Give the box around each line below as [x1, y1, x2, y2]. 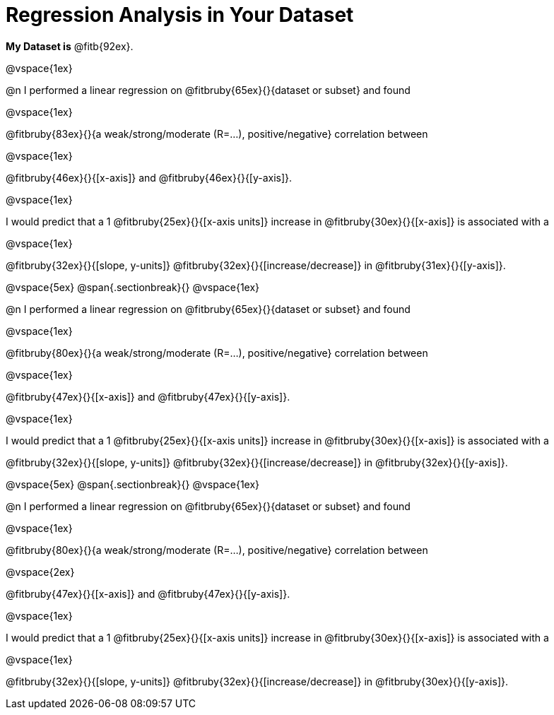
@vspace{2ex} [6, 565, 75, 578]
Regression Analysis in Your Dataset [6, 3, 354, 27]
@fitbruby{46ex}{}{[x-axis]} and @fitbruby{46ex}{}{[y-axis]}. [6, 171, 293, 184]
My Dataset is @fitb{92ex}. [6, 40, 134, 52]
